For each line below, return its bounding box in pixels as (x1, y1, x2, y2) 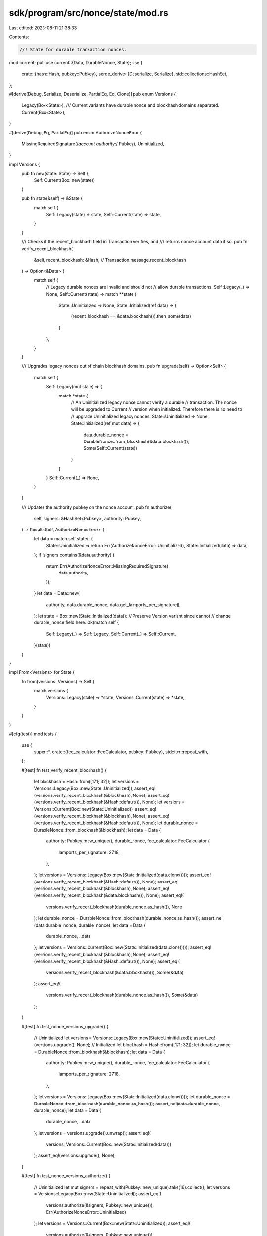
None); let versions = (142, 799, 185, 805)
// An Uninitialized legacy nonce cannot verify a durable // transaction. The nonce (71, 399, 237, 405)
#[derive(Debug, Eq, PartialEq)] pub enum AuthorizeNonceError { (9, 130, 142, 135)
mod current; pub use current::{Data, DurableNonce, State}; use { (9, 59, 143, 65)
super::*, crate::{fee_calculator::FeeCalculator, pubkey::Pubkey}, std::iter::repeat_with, (34, 749, 209, 755)
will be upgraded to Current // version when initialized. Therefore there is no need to (71, 406, 242, 412)
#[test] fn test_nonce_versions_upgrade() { (21, 1023, 109, 1029)
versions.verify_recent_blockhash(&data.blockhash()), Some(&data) (46, 970, 184, 975)
